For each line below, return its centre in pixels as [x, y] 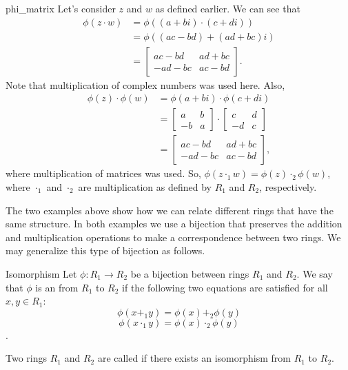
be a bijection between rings [190, 273]
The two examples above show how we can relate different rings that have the [170, 210]
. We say [315, 273]
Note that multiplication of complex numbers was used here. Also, [145, 84]
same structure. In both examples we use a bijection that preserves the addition [174, 224]
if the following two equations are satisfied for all [225, 287]
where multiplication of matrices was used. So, [103, 173]
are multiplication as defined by [145, 186]
